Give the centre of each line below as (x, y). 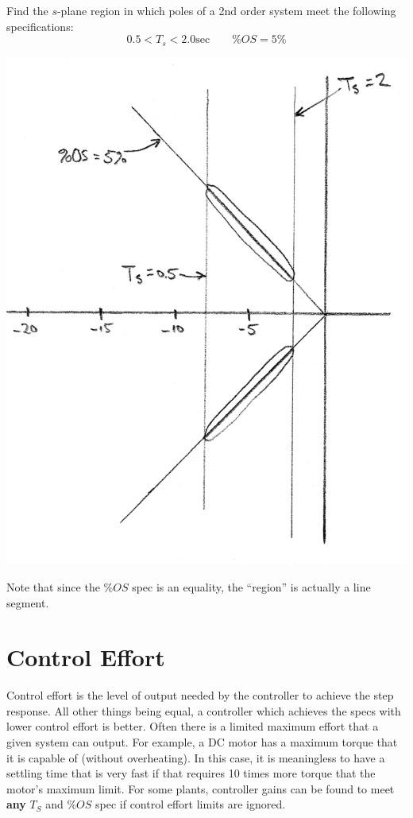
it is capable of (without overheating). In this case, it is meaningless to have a (196, 757)
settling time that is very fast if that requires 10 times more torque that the (191, 773)
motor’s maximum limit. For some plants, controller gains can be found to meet (201, 788)
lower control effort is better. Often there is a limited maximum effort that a (193, 726)
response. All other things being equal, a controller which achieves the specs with (204, 710)
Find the (27, 10)
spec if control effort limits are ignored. (191, 804)
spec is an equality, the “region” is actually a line (251, 586)
